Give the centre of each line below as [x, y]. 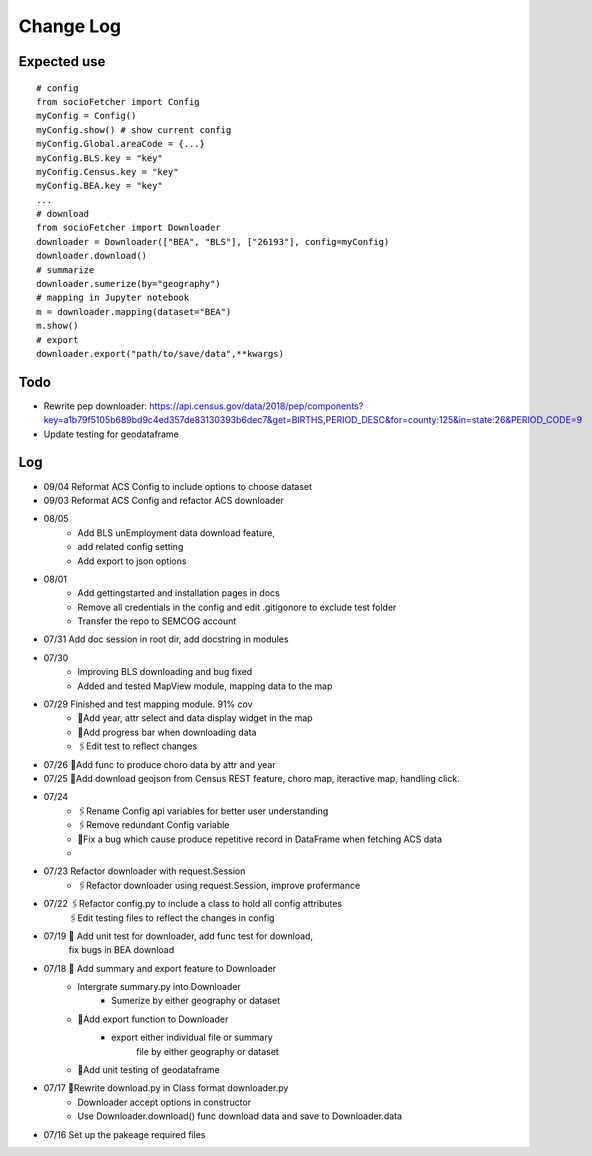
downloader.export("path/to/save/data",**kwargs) [160, 353]
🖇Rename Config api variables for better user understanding [203, 811]
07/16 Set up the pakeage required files [124, 1134]
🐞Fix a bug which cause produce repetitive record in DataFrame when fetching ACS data [260, 839]
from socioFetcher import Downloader [129, 228]
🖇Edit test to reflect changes [137, 746]
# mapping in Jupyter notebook [113, 298]
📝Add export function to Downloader [153, 1019]
